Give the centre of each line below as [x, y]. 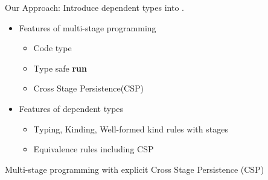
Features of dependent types [71, 108]
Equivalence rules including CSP [94, 149]
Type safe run [60, 68]
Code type [53, 48]
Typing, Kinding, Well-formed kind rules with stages [131, 129]
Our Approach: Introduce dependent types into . [94, 7]
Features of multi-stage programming [88, 27]
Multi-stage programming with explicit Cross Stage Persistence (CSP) [135, 169]
